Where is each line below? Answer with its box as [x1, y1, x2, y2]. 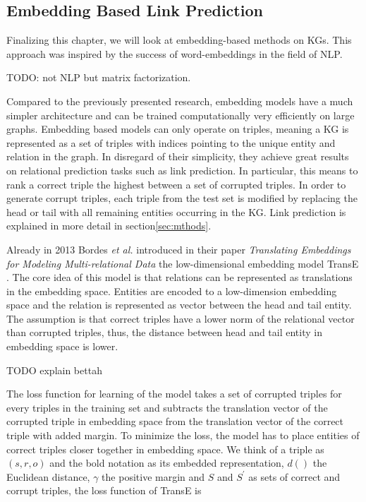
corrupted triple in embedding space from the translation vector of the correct [6, 414, 344, 429]
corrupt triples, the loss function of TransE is [6, 483, 202, 498]
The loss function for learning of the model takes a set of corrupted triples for [6, 386, 342, 401]
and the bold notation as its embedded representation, [49, 455, 284, 470]
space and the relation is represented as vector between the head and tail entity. [6, 297, 352, 312]
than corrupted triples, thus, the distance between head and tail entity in [6, 325, 322, 340]
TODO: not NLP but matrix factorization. [6, 70, 191, 85]
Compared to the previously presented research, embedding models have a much [6, 93, 353, 108]
